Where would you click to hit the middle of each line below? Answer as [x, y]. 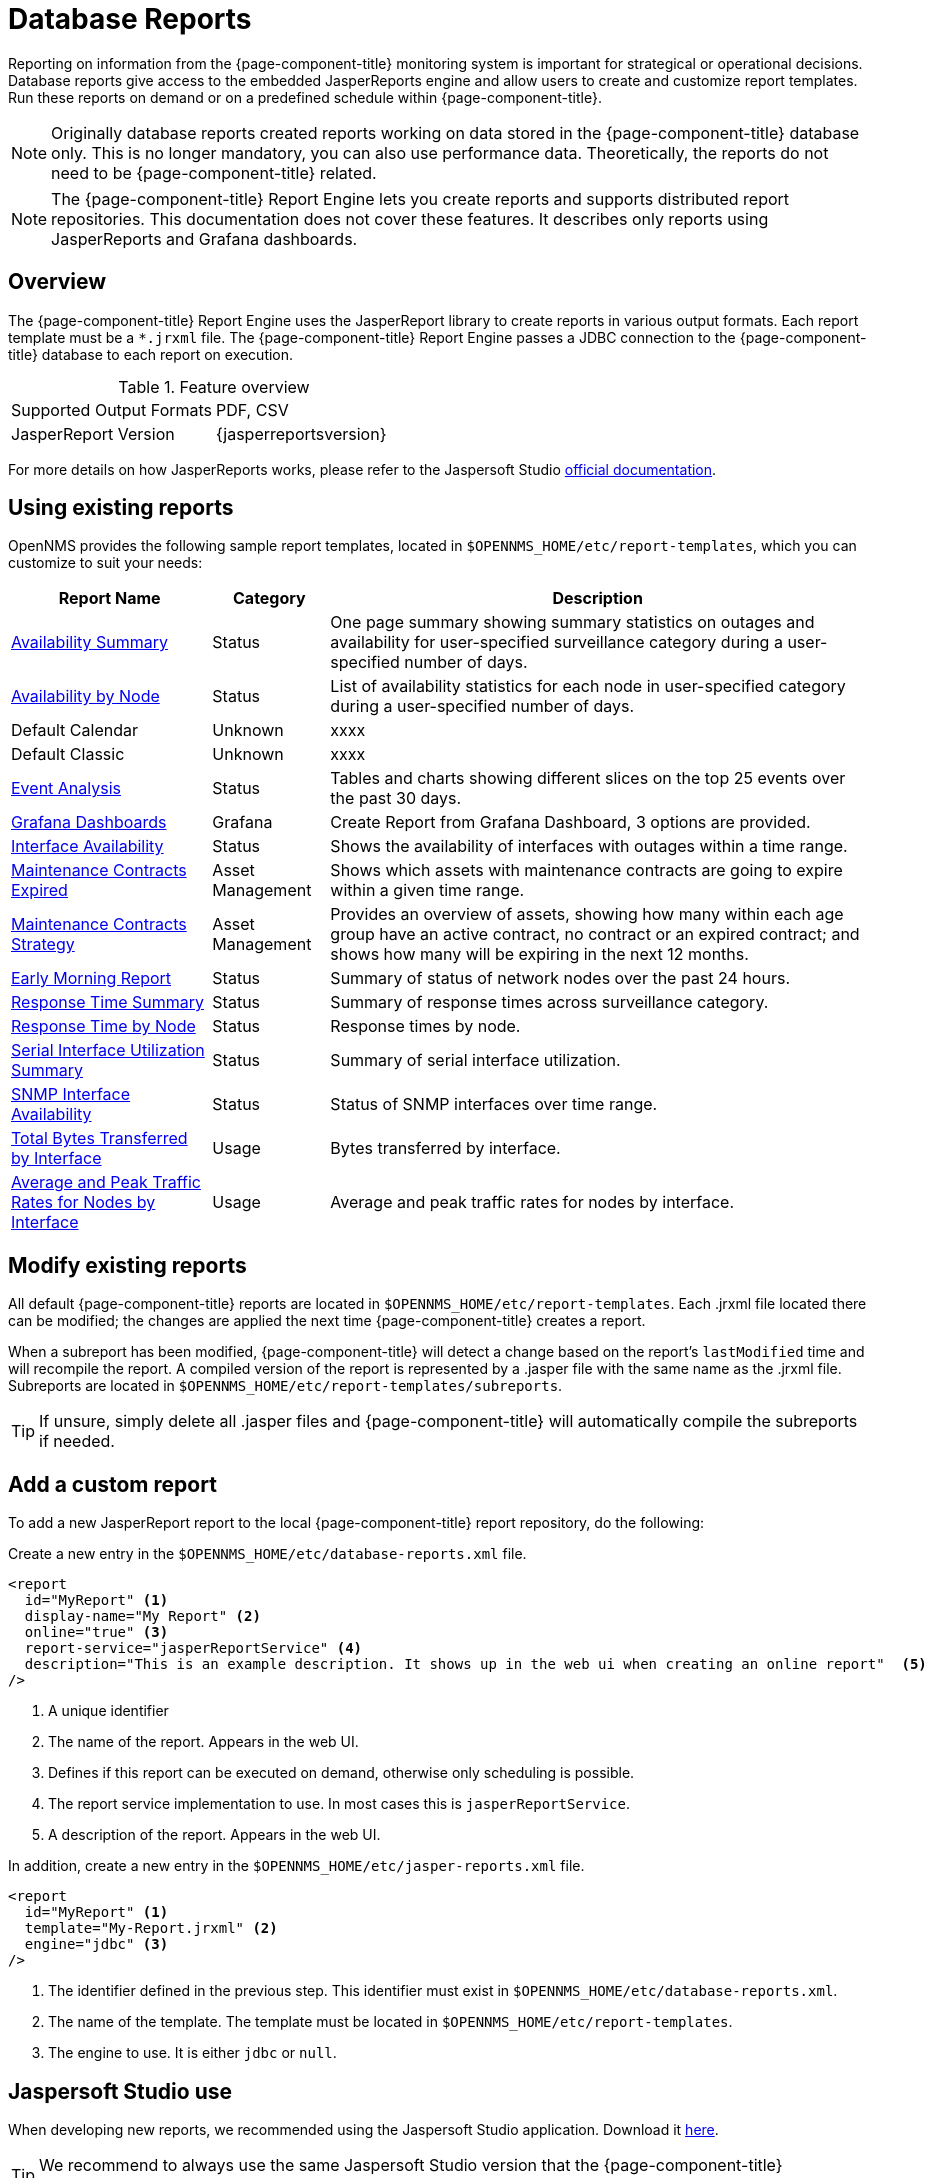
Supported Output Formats [112, 409]
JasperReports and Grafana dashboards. [204, 238]
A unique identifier [108, 1711]
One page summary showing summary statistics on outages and [572, 622]
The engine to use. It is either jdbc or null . [192, 2053]
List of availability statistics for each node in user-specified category [588, 686]
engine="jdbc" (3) [96, 1944]
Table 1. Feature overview [214, 386]
